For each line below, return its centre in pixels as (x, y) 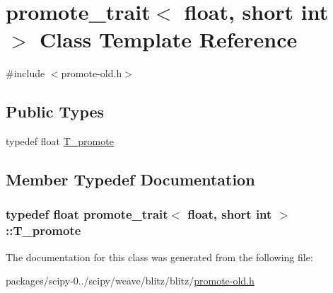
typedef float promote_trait (87, 214)
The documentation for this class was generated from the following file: (159, 257)
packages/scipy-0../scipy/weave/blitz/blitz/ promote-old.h (130, 281)
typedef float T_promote (60, 141)
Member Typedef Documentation (130, 179)
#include (25, 73)
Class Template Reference (169, 39)
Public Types (55, 111)
